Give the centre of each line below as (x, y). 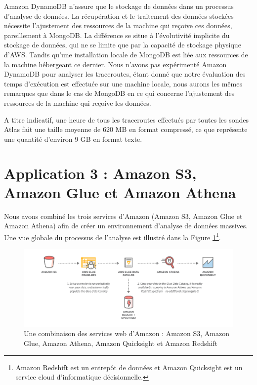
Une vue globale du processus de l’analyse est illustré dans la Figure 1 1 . (112, 236)
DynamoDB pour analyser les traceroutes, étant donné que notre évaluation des (125, 74)
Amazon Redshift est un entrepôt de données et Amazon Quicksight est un (129, 367)
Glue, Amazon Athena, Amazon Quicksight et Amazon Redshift (121, 343)
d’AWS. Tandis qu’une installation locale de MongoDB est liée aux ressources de (126, 54)
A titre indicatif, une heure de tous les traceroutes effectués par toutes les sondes (127, 119)
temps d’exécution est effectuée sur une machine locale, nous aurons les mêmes (123, 83)
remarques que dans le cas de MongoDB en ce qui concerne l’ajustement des (119, 93)
